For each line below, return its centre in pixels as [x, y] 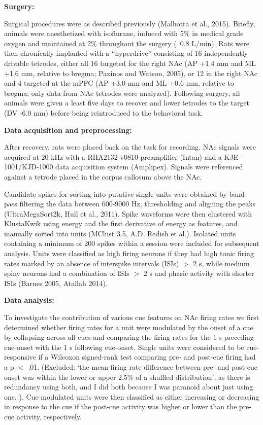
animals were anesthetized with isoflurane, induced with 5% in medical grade [124, 33]
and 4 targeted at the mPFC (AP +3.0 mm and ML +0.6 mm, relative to [119, 83]
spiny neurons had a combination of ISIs [67, 273]
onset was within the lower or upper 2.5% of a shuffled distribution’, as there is [127, 377]
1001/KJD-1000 [29, 167]
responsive [20, 357]
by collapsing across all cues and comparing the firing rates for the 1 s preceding [129, 337]
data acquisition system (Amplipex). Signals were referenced [149, 167]
